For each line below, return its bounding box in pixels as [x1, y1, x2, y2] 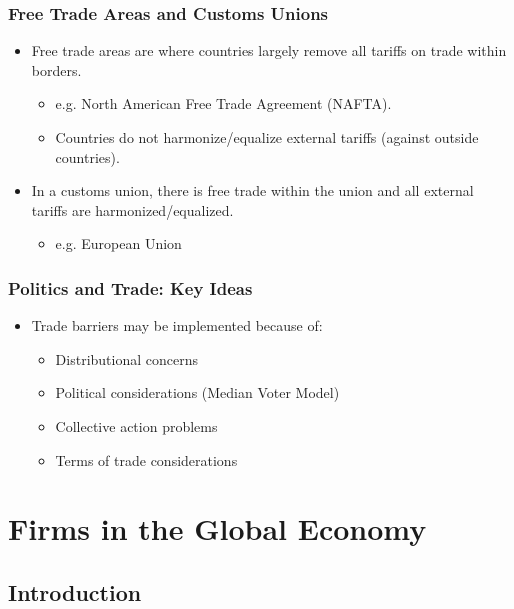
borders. [31, 59, 82, 80]
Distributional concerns [55, 348, 198, 369]
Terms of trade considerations [55, 449, 238, 470]
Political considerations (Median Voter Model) [55, 382, 340, 403]
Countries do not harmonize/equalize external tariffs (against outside [55, 127, 479, 147]
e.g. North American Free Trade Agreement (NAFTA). [55, 93, 392, 114]
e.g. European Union [55, 233, 182, 254]
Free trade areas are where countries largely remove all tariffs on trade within [31, 40, 507, 61]
